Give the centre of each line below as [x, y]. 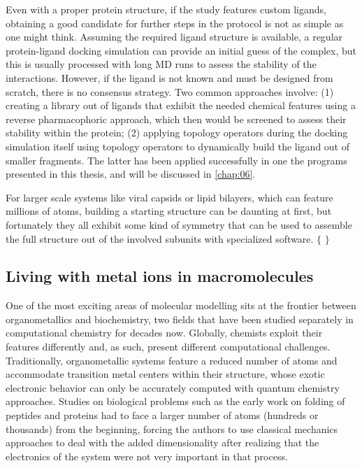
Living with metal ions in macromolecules [160, 276]
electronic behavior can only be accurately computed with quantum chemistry [173, 387]
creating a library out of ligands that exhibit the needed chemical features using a [181, 105]
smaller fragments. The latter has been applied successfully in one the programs [176, 160]
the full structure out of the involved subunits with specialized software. [160, 238]
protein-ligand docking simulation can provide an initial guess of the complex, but [181, 50]
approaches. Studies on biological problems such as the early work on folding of [175, 401]
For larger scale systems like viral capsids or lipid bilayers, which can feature [169, 197]
